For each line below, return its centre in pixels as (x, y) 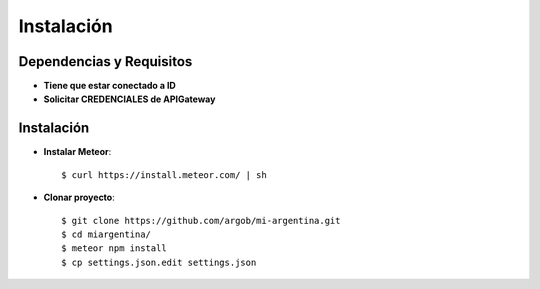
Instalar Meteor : (77, 152)
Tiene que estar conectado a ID (110, 86)
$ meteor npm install (114, 248)
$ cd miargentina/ (106, 234)
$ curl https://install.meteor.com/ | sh (164, 174)
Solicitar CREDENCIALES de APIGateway (129, 99)
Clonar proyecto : (79, 197)
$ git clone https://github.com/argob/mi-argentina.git (201, 220)
